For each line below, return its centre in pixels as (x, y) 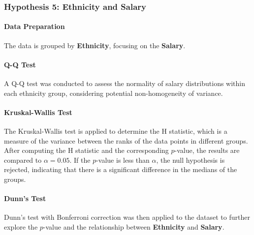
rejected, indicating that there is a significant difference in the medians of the (121, 169)
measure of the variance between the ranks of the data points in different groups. (126, 140)
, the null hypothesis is (190, 160)
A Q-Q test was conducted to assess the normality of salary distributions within (125, 83)
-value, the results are (207, 150)
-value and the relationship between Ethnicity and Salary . (134, 226)
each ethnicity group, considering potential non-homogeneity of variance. (113, 93)
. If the (80, 160)
